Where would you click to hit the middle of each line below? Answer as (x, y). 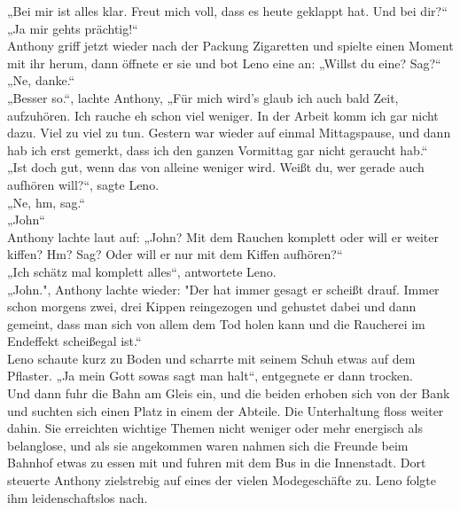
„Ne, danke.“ (41, 80)
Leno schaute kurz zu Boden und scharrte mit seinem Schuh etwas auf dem (211, 358)
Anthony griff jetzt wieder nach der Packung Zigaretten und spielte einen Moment (230, 46)
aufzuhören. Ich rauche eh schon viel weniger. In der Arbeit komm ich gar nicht (223, 115)
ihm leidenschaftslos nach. (78, 497)
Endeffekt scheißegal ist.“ (74, 341)
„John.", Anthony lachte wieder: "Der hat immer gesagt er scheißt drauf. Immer (223, 289)
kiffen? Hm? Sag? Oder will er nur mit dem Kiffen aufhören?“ (175, 254)
